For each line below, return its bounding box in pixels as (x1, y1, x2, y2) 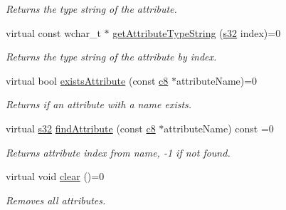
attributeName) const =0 (164, 120, 274, 135)
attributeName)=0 (176, 73, 258, 88)
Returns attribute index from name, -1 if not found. (6, 145, 231, 159)
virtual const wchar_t (6, 25, 101, 40)
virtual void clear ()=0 (6, 169, 105, 184)
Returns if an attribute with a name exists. (6, 97, 192, 112)
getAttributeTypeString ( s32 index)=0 (112, 25, 281, 40)
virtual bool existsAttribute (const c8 (6, 73, 169, 88)
